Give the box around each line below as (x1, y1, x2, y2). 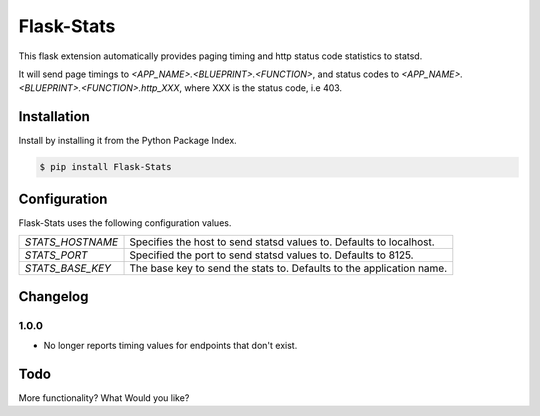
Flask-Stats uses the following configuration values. (18, 216, 232, 229)
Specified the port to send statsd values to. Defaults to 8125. (129, 248, 414, 262)
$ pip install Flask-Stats (39, 161, 172, 173)
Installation (18, 108, 90, 125)
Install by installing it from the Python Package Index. (18, 135, 237, 147)
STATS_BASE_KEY (24, 261, 112, 275)
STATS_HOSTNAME (24, 235, 119, 249)
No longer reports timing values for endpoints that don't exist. (43, 339, 298, 351)
